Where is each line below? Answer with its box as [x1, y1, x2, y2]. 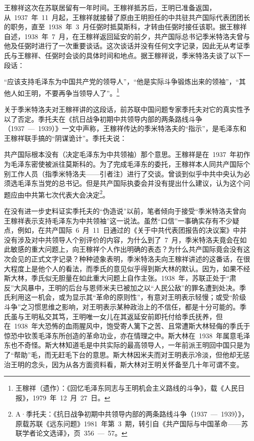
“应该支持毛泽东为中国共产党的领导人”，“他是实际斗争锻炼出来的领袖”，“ [4, 76, 239, 87]
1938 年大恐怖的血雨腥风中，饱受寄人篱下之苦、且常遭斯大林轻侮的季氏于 [14, 321, 250, 331]
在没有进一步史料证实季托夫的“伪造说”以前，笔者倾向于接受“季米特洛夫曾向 [4, 206, 246, 216]
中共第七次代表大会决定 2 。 [24, 188, 109, 199]
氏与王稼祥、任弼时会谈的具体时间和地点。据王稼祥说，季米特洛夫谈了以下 [4, 50, 243, 60]
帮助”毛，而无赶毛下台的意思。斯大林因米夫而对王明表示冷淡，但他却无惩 [14, 349, 250, 359]
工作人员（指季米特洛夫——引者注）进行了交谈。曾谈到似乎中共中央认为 [10, 168, 243, 178]
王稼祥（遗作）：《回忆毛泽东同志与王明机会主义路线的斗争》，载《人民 [15, 383, 238, 393]
